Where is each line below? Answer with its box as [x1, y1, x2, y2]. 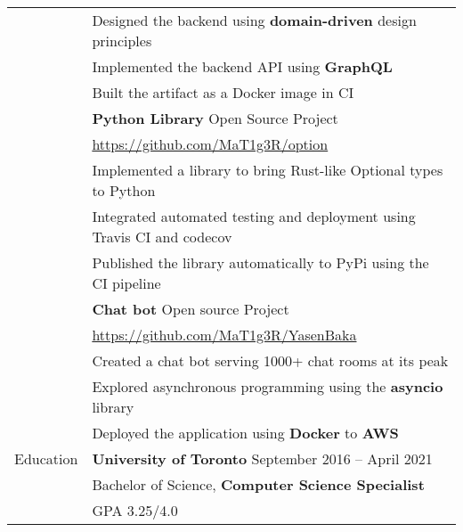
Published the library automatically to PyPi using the [92, 252, 429, 273]
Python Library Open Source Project [92, 108, 338, 128]
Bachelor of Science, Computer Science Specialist [92, 474, 425, 495]
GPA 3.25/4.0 [92, 500, 178, 520]
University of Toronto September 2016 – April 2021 [92, 448, 433, 469]
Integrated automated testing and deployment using [92, 206, 416, 226]
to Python [92, 180, 156, 201]
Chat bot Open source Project [92, 299, 289, 319]
